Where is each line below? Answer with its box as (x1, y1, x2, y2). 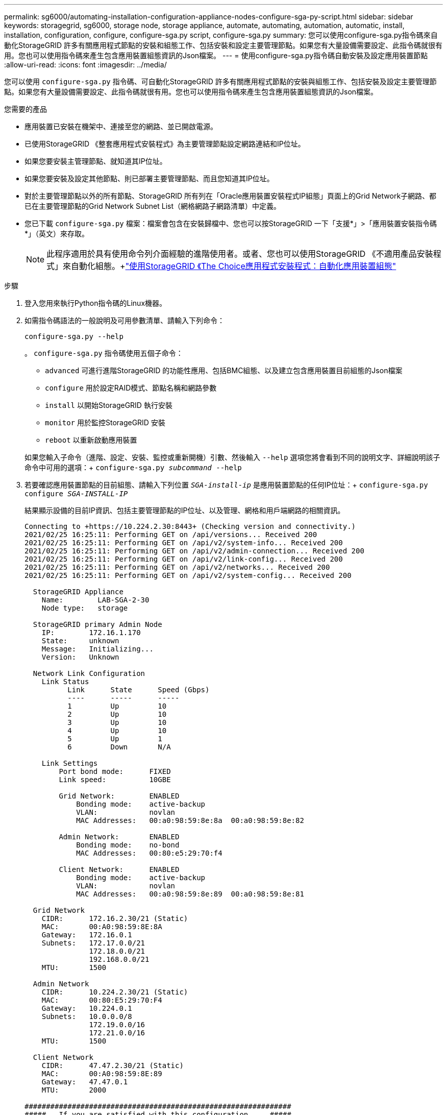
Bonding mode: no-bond (76, 841, 180, 849)
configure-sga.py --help (24, 332, 123, 341)
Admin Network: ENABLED (59, 833, 180, 841)
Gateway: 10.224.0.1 (41, 1004, 132, 1012)
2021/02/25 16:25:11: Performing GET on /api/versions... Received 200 (24, 530, 317, 539)
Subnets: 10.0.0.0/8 (41, 1012, 132, 1021)
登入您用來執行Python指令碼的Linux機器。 (24, 299, 167, 307)
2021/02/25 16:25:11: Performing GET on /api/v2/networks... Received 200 (24, 563, 330, 571)
